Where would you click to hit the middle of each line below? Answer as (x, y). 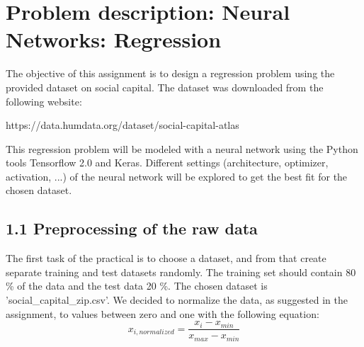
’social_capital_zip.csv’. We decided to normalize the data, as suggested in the (177, 300)
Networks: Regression (114, 39)
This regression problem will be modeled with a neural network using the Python (182, 148)
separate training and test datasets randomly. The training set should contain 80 (181, 272)
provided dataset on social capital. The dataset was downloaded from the (165, 87)
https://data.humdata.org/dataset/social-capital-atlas (123, 125)
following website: (44, 101)
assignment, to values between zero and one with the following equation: (163, 313)
